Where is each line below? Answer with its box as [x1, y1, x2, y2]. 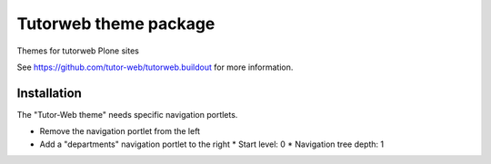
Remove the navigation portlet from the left [39, 126, 200, 137]
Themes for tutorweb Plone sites [16, 45, 140, 56]
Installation [16, 85, 82, 101]
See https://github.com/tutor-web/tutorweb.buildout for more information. [16, 62, 294, 72]
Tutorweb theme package [16, 14, 215, 34]
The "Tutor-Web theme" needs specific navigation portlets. [16, 109, 238, 120]
